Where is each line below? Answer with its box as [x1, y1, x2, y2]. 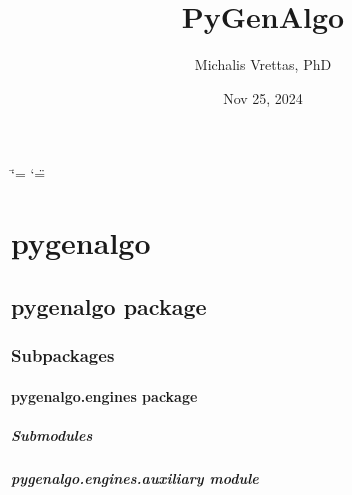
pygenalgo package [11, 290, 207, 321]
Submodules [11, 424, 93, 445]
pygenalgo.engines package [11, 385, 198, 406]
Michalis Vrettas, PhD [194, 54, 332, 75]
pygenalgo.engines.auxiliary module [11, 467, 259, 488]
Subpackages [11, 342, 115, 367]
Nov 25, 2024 [223, 87, 303, 108]
